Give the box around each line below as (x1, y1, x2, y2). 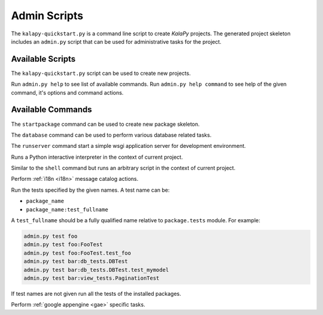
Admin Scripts (11, 9, 84, 22)
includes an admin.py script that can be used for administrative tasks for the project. (11, 38, 221, 45)
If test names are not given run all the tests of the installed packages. (11, 290, 182, 297)
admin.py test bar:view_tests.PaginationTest (23, 274, 160, 281)
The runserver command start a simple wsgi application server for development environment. (11, 143, 246, 150)
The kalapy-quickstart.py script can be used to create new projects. (11, 69, 191, 77)
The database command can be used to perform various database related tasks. (11, 131, 212, 138)
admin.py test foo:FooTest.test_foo (23, 249, 132, 256)
